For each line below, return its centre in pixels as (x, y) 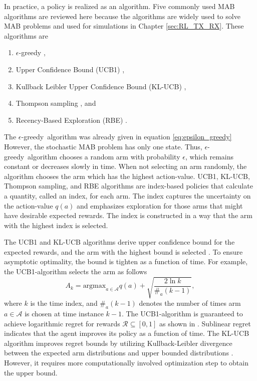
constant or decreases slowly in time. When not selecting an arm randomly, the (125, 166)
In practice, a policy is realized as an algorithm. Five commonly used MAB (119, 6)
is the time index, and (64, 303)
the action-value (29, 205)
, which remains (209, 156)
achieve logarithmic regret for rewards (62, 323)
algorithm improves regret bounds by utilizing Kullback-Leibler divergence (118, 343)
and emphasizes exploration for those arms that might (160, 205)
